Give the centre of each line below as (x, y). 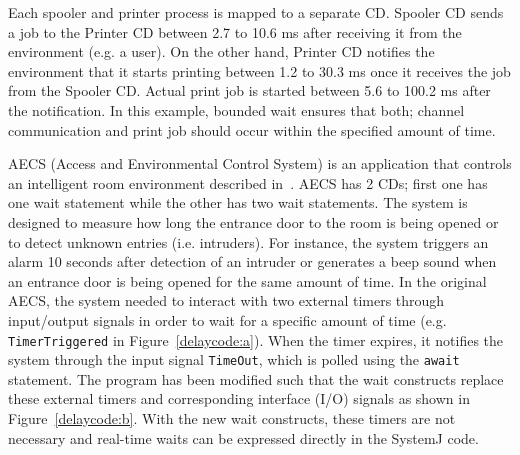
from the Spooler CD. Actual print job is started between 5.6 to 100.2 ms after (249, 90)
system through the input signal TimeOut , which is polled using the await (234, 359)
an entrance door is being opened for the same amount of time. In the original (247, 280)
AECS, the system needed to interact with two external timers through (226, 300)
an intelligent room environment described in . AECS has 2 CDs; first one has (248, 182)
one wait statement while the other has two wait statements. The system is (238, 202)
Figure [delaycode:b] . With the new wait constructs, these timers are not (232, 418)
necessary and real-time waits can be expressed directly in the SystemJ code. (243, 437)
